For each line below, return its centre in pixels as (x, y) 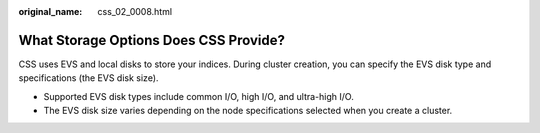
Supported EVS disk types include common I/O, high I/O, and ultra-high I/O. (198, 96)
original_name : (50, 11)
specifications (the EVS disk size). (88, 78)
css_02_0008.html (135, 11)
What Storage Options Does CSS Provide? (151, 40)
